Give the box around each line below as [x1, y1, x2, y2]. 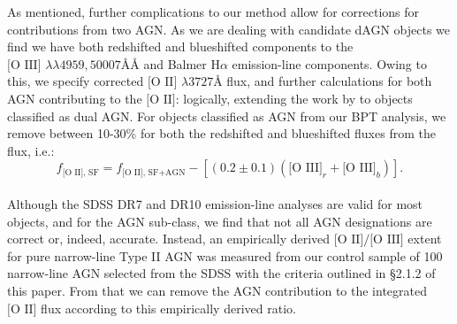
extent [407, 229, 442, 248]
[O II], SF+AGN [122, 167, 186, 177]
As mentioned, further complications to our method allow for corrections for [7, 3, 420, 20]
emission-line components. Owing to [232, 54, 427, 73]
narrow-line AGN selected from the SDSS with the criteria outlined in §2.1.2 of [7, 264, 436, 282]
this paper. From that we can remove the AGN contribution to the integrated [7, 281, 428, 299]
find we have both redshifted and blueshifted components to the [7, 37, 354, 56]
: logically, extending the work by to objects [175, 89, 413, 107]
